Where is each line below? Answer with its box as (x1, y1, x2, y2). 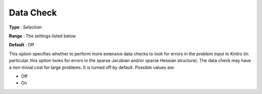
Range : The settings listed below (9, 33, 76, 39)
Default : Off (9, 42, 34, 48)
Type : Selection (9, 24, 42, 30)
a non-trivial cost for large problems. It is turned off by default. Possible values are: (9, 64, 175, 70)
